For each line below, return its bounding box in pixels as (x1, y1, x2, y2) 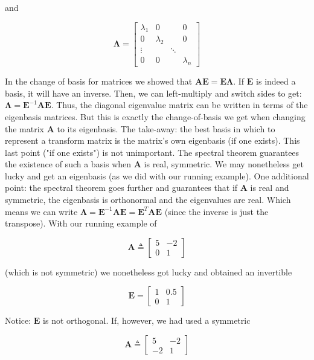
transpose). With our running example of (5, 217, 157, 230)
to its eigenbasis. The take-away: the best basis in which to (57, 122, 275, 135)
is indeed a (256, 75, 296, 88)
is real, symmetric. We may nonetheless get (144, 158, 304, 170)
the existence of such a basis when (5, 158, 132, 170)
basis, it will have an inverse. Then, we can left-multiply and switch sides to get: (5, 86, 302, 99)
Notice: (5, 314, 31, 327)
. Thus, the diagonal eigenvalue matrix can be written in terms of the (51, 98, 308, 111)
